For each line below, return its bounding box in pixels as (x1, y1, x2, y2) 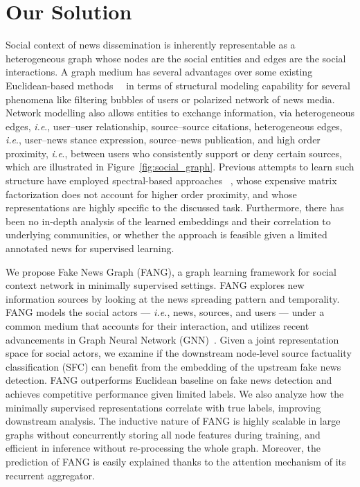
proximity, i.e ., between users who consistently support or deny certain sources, (6, 145, 342, 160)
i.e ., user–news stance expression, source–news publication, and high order (6, 132, 321, 147)
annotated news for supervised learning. (6, 241, 174, 256)
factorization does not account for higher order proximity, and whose (6, 186, 297, 201)
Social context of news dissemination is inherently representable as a (6, 37, 296, 52)
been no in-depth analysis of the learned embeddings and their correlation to (6, 213, 331, 228)
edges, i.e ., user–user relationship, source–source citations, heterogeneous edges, (6, 118, 343, 133)
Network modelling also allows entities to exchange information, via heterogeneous (6, 105, 355, 120)
